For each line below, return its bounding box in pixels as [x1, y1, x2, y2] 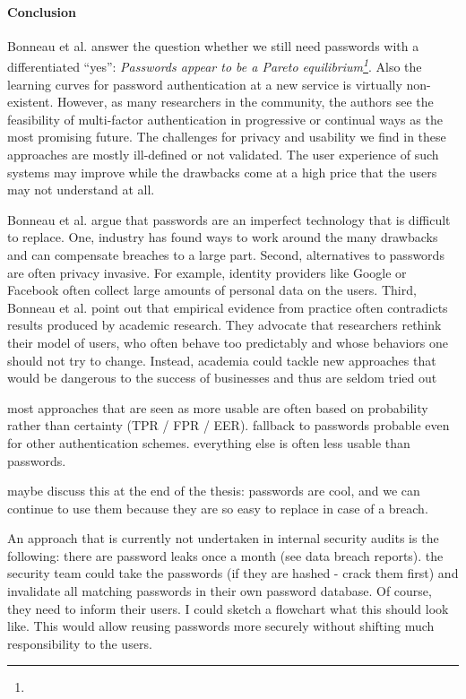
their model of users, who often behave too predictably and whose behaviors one [7, 332, 449, 351]
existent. [7, 92, 54, 111]
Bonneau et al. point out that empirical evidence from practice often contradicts [7, 298, 448, 316]
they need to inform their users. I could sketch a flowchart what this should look [7, 599, 449, 617]
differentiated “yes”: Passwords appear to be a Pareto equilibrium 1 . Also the [7, 55, 422, 76]
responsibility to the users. [7, 634, 152, 652]
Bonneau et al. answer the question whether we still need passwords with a [7, 36, 419, 55]
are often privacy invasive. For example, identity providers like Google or [7, 263, 407, 281]
